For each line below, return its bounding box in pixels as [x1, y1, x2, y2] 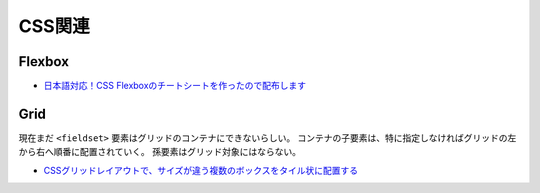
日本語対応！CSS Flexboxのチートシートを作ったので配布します [43, 80, 307, 92]
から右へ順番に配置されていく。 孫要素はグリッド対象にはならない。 [18, 146, 302, 158]
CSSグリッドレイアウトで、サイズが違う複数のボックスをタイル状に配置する [43, 164, 359, 176]
